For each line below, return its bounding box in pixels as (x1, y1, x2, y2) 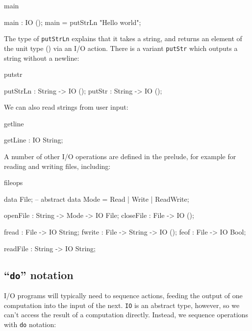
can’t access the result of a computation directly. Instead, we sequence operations (4, 309, 248, 320)
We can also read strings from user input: (4, 102, 128, 112)
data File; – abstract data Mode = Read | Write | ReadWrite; (4, 193, 189, 204)
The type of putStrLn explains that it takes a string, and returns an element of (4, 33, 242, 44)
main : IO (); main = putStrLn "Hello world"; (4, 17, 141, 27)
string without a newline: (4, 52, 79, 63)
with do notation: (4, 319, 56, 329)
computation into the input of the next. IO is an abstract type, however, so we (4, 300, 240, 310)
